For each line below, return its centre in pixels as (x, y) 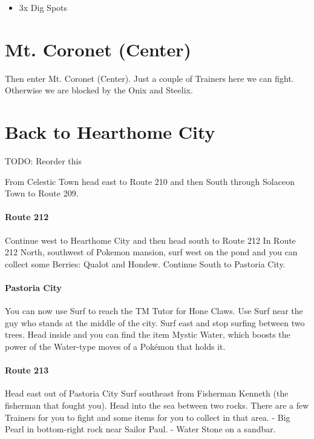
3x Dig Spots (43, 7)
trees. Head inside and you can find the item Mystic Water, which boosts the (148, 334)
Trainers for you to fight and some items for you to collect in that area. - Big (148, 417)
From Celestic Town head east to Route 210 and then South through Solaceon (150, 181)
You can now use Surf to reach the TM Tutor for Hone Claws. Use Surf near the (154, 311)
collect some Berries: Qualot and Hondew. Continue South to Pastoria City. (145, 263)
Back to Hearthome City (110, 132)
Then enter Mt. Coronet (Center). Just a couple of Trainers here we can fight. (149, 78)
